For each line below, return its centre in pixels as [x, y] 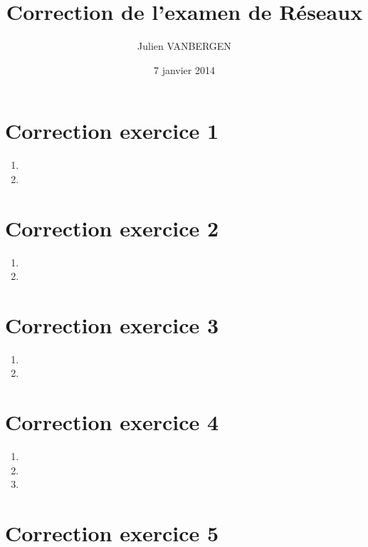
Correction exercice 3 [112, 324]
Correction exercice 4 [112, 422]
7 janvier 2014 [184, 69]
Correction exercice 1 [112, 131]
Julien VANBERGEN [184, 46]
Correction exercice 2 [112, 228]
